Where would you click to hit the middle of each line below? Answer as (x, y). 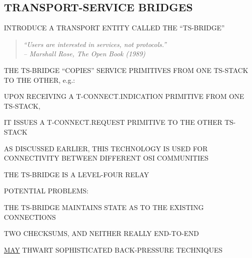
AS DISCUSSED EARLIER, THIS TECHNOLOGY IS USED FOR (106, 148)
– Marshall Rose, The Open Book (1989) (84, 54)
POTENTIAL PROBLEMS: (46, 191)
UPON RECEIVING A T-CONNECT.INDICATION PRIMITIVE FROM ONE (124, 96)
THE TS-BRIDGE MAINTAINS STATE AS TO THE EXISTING (104, 207)
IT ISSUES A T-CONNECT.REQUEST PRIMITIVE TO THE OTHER (113, 122)
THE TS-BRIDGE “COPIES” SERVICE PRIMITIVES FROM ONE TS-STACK (126, 70)
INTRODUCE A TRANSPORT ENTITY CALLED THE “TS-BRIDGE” (115, 28)
